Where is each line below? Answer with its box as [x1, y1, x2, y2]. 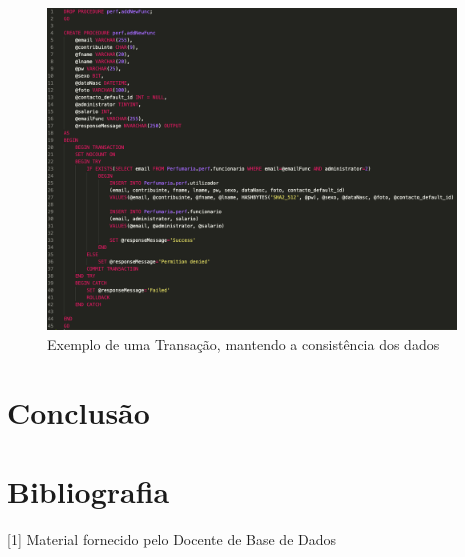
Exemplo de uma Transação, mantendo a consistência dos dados [47, 333, 440, 354]
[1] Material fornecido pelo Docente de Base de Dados [7, 528, 337, 549]
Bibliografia [7, 470, 170, 511]
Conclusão [7, 392, 150, 433]
